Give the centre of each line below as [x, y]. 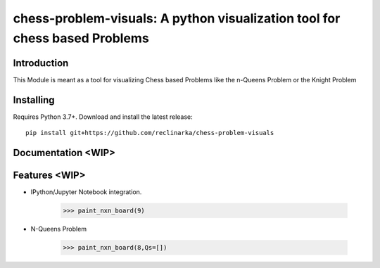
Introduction [41, 63]
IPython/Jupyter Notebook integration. [86, 192]
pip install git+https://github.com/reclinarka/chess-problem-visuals [150, 133]
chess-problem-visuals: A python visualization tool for [177, 18]
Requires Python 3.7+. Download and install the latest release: [103, 117]
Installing [34, 100]
